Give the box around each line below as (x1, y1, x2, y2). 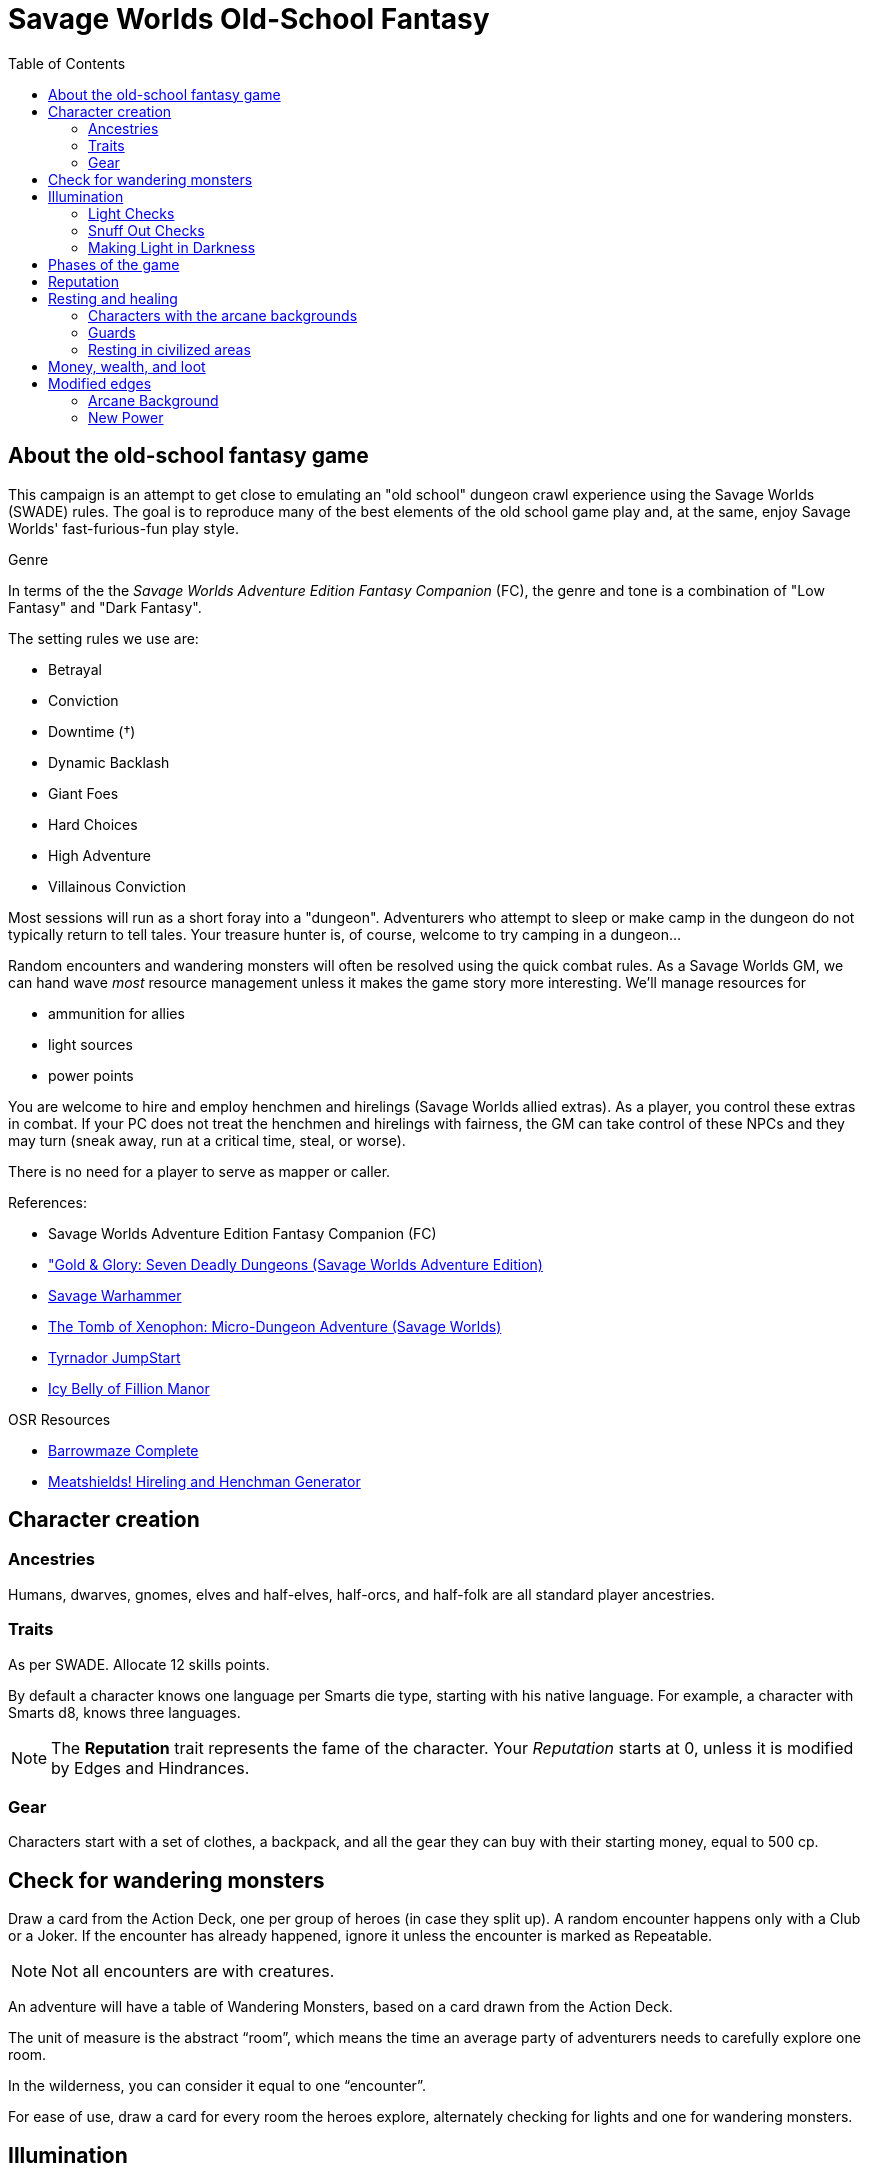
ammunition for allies (48, 1004, 185, 1022)
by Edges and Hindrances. (51, 1757, 250, 1778)
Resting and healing (48, 289, 178, 307)
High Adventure (48, 846, 151, 864)
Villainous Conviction (48, 877, 186, 895)
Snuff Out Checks (88, 221, 205, 239)
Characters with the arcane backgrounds (88, 306, 358, 324)
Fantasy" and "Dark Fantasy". (8, 598, 202, 616)
